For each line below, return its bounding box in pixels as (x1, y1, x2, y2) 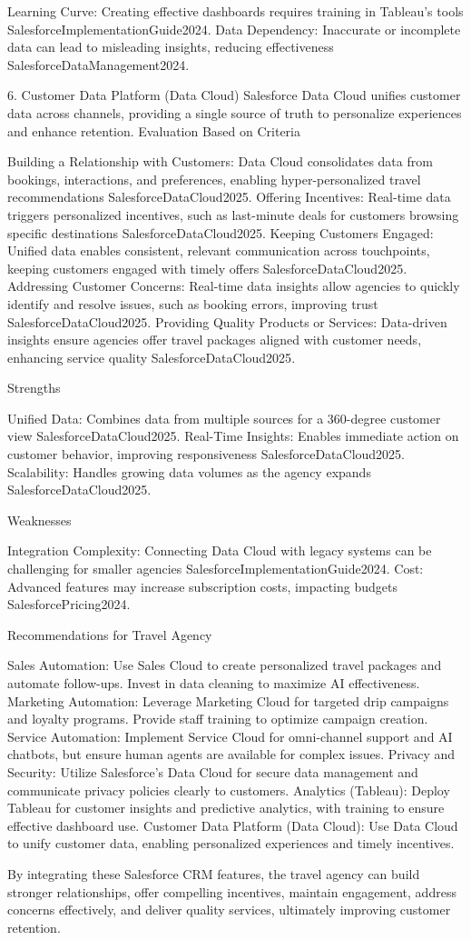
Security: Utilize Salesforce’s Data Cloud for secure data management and (7, 762, 418, 781)
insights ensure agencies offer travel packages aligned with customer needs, (7, 330, 422, 349)
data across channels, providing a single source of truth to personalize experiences (7, 103, 462, 122)
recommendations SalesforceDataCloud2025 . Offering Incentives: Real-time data (7, 187, 451, 206)
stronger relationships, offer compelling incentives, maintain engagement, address (7, 882, 456, 901)
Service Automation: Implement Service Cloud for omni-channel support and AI (7, 726, 453, 745)
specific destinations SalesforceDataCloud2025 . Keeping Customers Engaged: (7, 223, 434, 242)
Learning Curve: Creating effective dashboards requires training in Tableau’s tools (7, 2, 464, 20)
